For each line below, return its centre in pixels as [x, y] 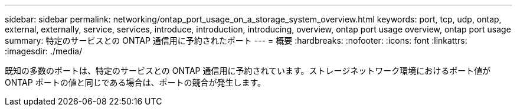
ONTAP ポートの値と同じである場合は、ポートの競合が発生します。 [135, 82]
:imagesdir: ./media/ [44, 51]
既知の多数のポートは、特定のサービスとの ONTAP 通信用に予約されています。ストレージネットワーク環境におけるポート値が [248, 71]
